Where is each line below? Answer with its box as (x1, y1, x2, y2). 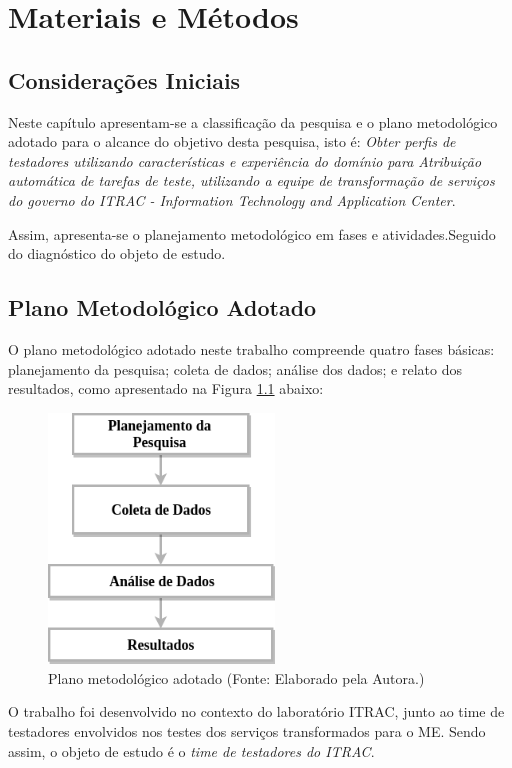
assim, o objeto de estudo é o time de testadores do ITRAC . (8, 740, 375, 761)
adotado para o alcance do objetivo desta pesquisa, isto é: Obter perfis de (8, 131, 456, 152)
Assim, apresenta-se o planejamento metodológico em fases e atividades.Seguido (8, 223, 496, 244)
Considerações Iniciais (8, 64, 241, 95)
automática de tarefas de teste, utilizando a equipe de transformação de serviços (8, 170, 495, 191)
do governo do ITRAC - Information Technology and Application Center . (8, 189, 456, 210)
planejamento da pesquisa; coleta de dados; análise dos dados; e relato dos (8, 358, 463, 379)
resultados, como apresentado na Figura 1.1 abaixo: (8, 378, 324, 399)
